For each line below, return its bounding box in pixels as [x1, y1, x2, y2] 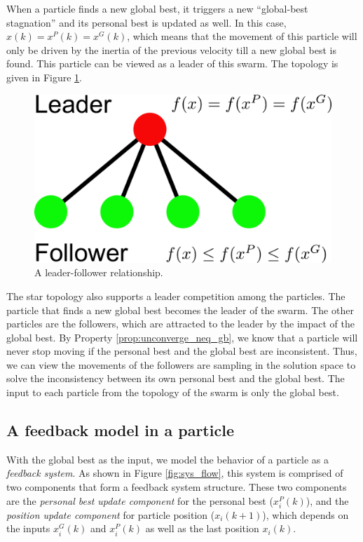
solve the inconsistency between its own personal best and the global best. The [6, 371, 345, 386]
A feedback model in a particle [6, 419, 234, 441]
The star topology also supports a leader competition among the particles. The [6, 288, 345, 303]
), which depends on [262, 507, 349, 522]
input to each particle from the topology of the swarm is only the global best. [6, 385, 339, 400]
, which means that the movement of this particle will [127, 29, 357, 43]
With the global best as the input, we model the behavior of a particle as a [6, 452, 329, 466]
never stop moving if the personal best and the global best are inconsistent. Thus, [6, 344, 357, 358]
